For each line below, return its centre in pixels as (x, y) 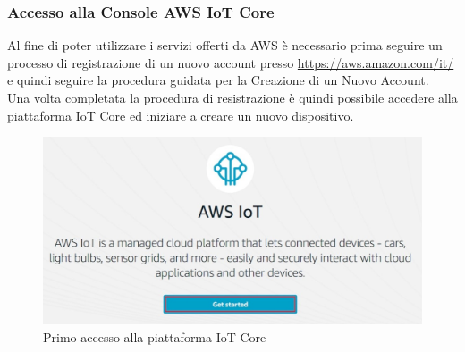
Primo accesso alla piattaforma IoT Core (155, 336)
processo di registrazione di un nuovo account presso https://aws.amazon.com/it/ (231, 62)
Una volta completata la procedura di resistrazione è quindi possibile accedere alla (232, 97)
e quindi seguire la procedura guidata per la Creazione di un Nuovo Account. (218, 80)
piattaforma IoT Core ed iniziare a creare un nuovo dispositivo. (181, 115)
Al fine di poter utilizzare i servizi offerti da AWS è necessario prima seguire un (225, 45)
